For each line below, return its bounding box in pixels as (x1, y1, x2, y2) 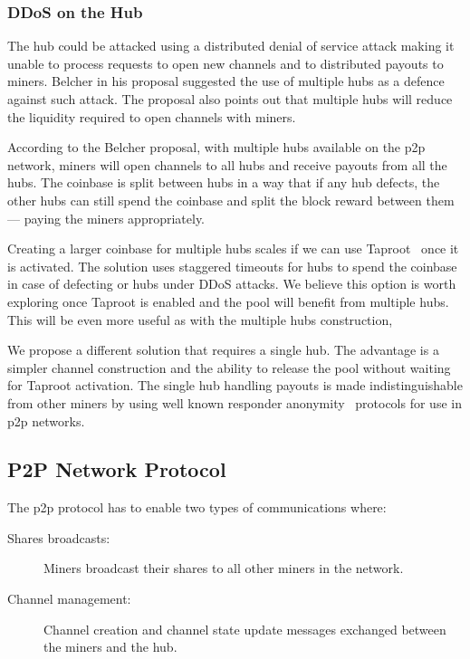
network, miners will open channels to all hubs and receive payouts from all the (7, 155, 447, 174)
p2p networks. (7, 411, 85, 430)
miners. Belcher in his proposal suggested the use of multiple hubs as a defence (7, 72, 445, 91)
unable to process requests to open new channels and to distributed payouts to (7, 53, 444, 72)
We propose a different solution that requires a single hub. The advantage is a (7, 340, 439, 359)
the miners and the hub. (43, 637, 177, 656)
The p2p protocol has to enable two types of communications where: (7, 498, 387, 517)
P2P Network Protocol (7, 455, 226, 483)
